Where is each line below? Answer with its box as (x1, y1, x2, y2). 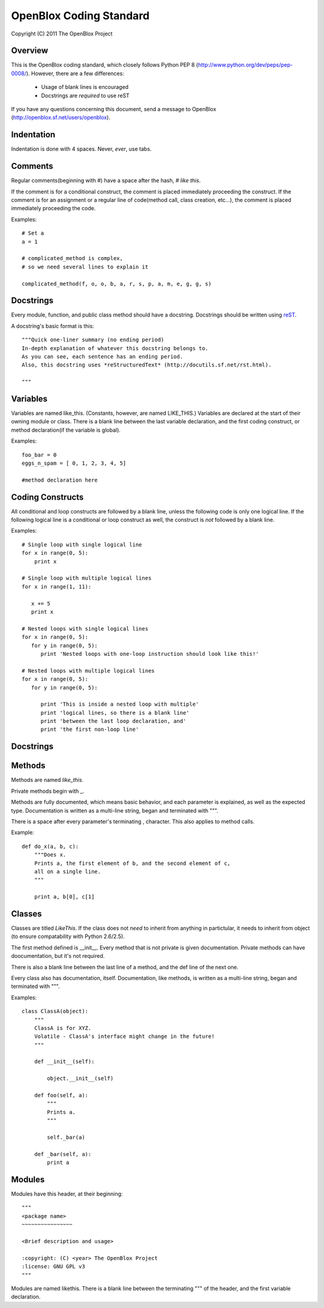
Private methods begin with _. (11, 787, 85, 795)
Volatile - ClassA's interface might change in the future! (34, 1033, 215, 1040)
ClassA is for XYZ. (34, 1025, 92, 1031)
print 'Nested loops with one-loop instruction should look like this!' (40, 650, 259, 657)
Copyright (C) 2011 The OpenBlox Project (11, 30, 113, 37)
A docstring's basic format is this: (11, 322, 94, 330)
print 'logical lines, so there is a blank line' (40, 709, 190, 716)
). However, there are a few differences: (26, 70, 124, 77)
